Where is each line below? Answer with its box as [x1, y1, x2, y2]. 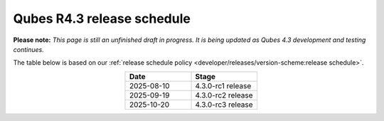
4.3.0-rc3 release [195, 100, 253, 110]
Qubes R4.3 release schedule [13, 11, 191, 26]
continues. [13, 45, 44, 53]
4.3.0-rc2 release [195, 90, 253, 100]
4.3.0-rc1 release [195, 80, 252, 90]
